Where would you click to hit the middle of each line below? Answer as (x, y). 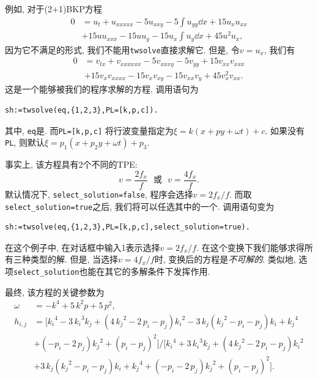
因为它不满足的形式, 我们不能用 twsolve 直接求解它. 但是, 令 (122, 49)
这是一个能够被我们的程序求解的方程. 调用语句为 (102, 89)
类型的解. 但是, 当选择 (74, 259)
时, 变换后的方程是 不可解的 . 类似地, (225, 259)
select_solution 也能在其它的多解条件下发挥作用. (112, 271)
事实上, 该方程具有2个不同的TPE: (71, 164)
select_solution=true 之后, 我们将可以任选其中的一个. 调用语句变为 (140, 206)
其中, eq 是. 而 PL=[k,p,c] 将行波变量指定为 (89, 130)
